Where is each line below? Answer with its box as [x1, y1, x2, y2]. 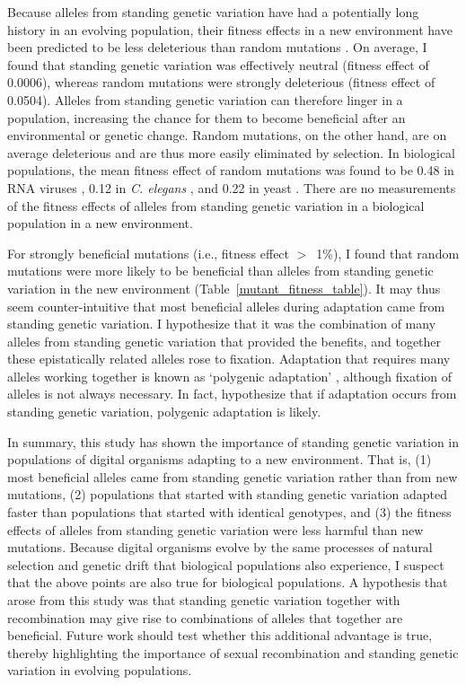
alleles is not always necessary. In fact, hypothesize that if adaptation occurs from [7, 384, 457, 403]
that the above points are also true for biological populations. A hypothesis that [7, 573, 448, 592]
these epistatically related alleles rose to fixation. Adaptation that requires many [7, 349, 451, 368]
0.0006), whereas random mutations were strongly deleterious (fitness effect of [7, 73, 435, 92]
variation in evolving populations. [7, 661, 192, 680]
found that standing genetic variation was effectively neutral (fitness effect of [7, 55, 429, 74]
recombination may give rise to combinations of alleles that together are [7, 608, 403, 627]
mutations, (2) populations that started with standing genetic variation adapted [7, 485, 448, 504]
